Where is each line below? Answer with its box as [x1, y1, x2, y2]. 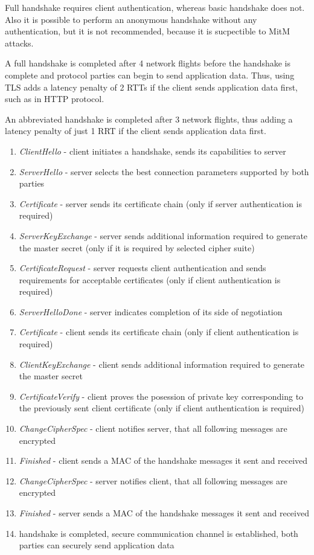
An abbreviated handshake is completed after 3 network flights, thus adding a [5, 112, 293, 125]
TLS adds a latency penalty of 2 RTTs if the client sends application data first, [5, 80, 298, 93]
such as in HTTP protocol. [5, 92, 104, 105]
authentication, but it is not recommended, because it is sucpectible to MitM [5, 25, 290, 37]
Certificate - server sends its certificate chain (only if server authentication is [19, 197, 303, 210]
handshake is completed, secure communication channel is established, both [19, 527, 298, 539]
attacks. [5, 36, 34, 49]
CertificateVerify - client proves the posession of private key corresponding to [19, 390, 304, 402]
